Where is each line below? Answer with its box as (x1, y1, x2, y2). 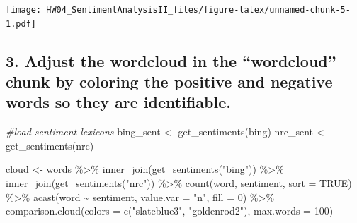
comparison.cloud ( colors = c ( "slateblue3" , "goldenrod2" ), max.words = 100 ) (6, 203, 334, 218)
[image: (6, 5, 42, 15)
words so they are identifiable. (6, 91, 231, 113)
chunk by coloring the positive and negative (6, 71, 333, 92)
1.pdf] (6, 18, 36, 29)
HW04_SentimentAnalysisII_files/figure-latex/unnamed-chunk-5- (46, 5, 351, 15)
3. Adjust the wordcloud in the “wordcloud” (6, 49, 336, 71)
